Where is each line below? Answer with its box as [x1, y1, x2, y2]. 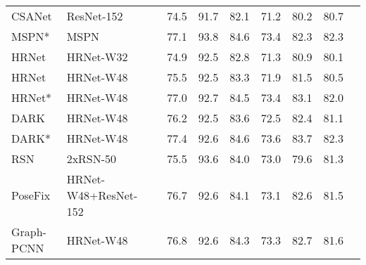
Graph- [11, 224, 46, 240]
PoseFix [11, 187, 51, 203]
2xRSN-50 [66, 150, 117, 167]
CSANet [11, 8, 52, 24]
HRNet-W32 [66, 49, 128, 65]
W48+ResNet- [66, 187, 138, 203]
